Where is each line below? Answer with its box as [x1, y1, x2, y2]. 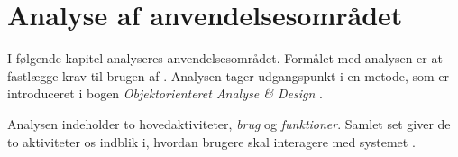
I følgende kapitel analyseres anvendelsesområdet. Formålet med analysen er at [7, 49, 443, 68]
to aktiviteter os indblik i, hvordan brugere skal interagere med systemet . [7, 132, 416, 151]
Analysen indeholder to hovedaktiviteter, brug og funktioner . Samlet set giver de [7, 114, 451, 133]
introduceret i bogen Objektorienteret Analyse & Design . [7, 84, 323, 103]
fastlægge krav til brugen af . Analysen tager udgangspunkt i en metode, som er [7, 66, 450, 85]
